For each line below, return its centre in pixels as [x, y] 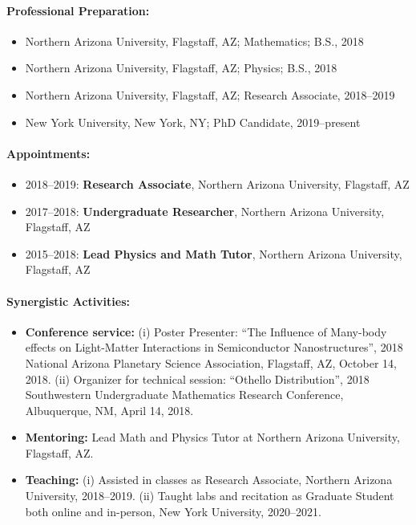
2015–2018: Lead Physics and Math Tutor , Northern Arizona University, [214, 253]
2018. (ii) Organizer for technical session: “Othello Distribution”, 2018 [197, 378]
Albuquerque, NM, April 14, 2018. [109, 410]
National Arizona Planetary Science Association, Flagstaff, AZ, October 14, [211, 362]
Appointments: [48, 153]
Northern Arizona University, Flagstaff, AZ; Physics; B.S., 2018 [181, 68]
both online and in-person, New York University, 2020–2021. [173, 511]
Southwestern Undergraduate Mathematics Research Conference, [184, 395]
